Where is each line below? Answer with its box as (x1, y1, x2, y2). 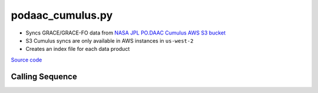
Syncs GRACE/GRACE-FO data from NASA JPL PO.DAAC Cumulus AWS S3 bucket (25, 29, 226, 36)
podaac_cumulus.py (11, 9, 113, 22)
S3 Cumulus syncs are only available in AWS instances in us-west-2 (25, 37, 194, 44)
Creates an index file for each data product (25, 46, 130, 53)
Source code (11, 56, 42, 63)
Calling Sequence (11, 71, 78, 81)
